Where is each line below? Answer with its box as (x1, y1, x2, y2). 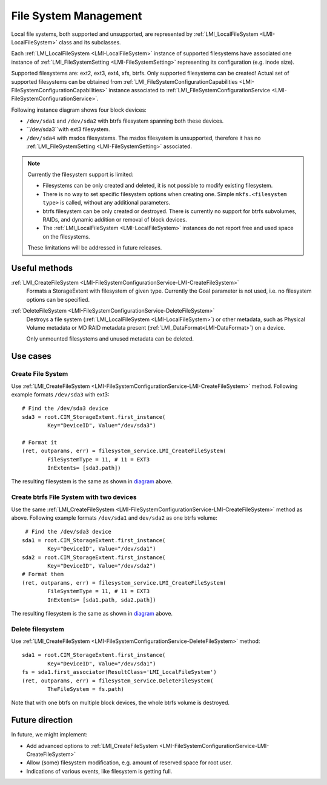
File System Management (11, 9, 142, 22)
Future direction (11, 715, 73, 726)
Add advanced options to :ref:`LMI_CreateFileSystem (26, 742, 159, 749)
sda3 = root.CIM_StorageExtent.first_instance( (22, 413, 166, 420)
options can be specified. (26, 296, 90, 303)
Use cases (11, 351, 51, 361)
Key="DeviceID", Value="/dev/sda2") (47, 562, 157, 569)
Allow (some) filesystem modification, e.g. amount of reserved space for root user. (26, 759, 233, 766)
